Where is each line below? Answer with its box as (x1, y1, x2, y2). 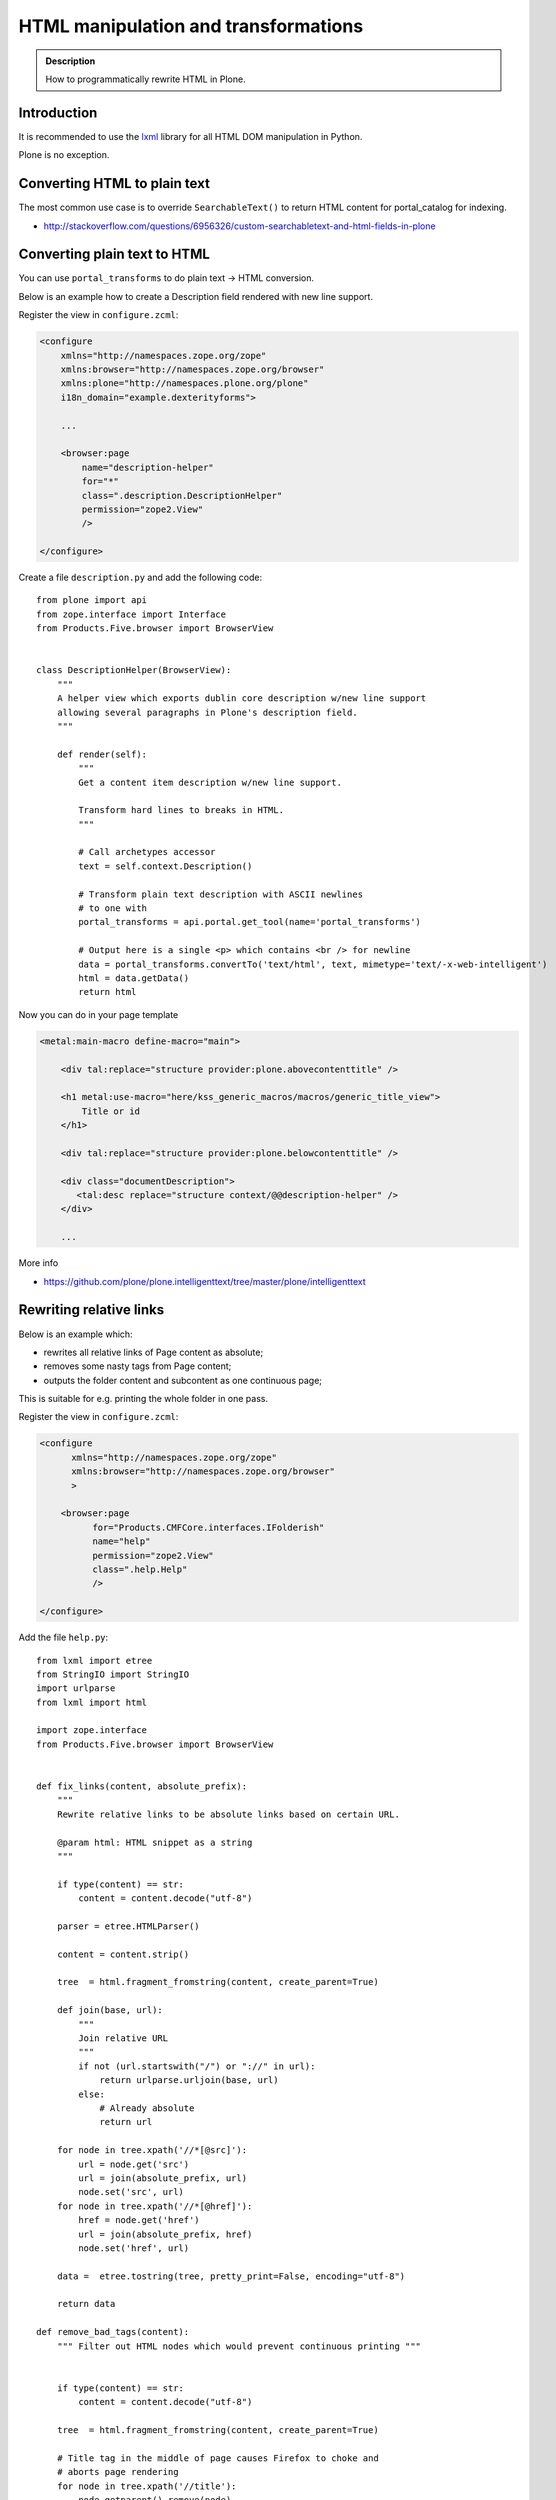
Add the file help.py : (18, 1631, 109, 1644)
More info (18, 1257, 59, 1269)
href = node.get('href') (78, 2215, 200, 2226)
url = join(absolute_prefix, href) (78, 2228, 253, 2240)
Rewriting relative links (18, 1301, 165, 1319)
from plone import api (36, 595, 148, 606)
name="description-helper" (81, 461, 214, 473)
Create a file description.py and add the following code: (18, 571, 263, 584)
